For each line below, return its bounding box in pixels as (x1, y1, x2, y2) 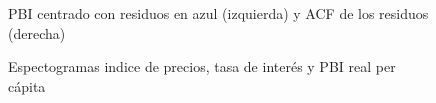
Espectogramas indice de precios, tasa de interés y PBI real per (8, 56, 396, 77)
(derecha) (8, 22, 66, 43)
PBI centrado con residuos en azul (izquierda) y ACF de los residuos (8, 3, 429, 23)
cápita (8, 75, 46, 96)
